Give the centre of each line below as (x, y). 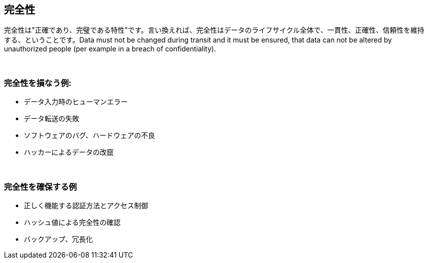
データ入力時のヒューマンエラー (76, 102)
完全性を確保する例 (41, 187)
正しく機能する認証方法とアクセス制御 (86, 205)
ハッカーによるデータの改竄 (69, 152)
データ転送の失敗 (51, 119)
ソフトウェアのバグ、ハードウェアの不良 (90, 135)
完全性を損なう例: (38, 83)
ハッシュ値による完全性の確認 (72, 222)
